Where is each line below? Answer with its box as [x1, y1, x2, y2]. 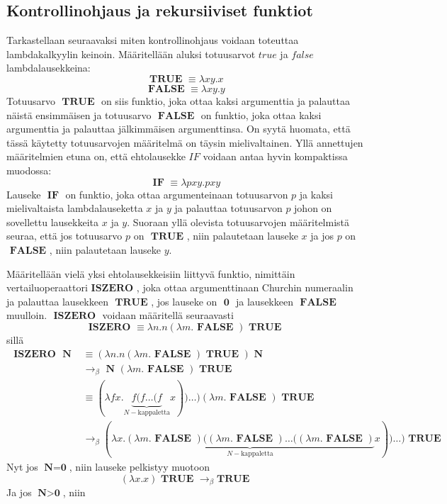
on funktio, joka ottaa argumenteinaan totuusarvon [65, 186, 288, 201]
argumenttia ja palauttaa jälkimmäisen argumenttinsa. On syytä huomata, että [6, 121, 351, 136]
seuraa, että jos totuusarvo [6, 228, 123, 243]
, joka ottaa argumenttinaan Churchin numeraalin [136, 280, 353, 295]
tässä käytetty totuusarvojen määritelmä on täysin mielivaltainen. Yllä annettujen [6, 135, 363, 150]
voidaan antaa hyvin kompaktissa [203, 149, 348, 164]
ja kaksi [299, 186, 333, 201]
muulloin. [6, 308, 47, 323]
